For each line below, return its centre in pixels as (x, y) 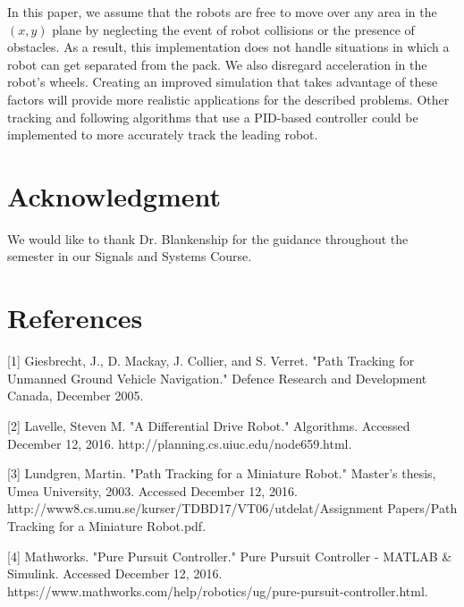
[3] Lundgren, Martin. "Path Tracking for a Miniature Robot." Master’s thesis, (222, 473)
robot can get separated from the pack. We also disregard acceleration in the (217, 64)
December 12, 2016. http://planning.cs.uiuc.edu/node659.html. (180, 443)
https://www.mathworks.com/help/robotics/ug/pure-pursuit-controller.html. (218, 590)
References (75, 318)
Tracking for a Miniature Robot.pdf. (107, 525)
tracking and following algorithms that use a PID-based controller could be (213, 117)
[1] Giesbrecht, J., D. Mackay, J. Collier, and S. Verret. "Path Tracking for (211, 361)
